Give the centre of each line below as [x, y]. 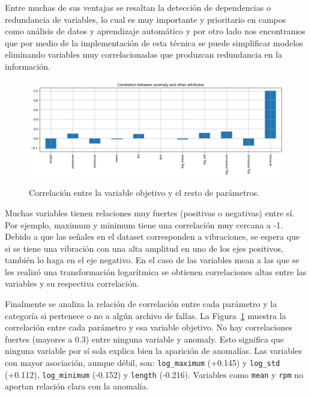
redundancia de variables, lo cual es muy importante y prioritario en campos [146, 19]
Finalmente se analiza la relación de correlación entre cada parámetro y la [141, 304]
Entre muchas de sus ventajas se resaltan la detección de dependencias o [138, 7]
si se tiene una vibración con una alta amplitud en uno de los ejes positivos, [144, 248]
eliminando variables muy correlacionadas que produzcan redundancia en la [143, 54]
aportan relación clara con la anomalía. [77, 386]
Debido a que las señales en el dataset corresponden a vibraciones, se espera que [152, 236]
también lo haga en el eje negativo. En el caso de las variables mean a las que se [152, 260]
